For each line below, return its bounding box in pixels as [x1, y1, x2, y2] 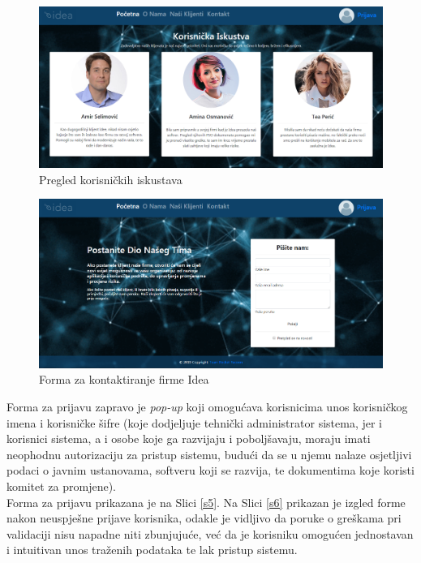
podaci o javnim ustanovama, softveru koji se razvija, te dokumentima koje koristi [6, 462, 415, 479]
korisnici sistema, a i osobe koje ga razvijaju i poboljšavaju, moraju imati [6, 430, 371, 447]
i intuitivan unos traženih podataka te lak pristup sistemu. [6, 541, 298, 558]
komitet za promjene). [6, 477, 116, 494]
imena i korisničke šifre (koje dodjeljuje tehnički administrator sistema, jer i [6, 414, 382, 431]
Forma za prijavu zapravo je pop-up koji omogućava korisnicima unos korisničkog [6, 398, 408, 415]
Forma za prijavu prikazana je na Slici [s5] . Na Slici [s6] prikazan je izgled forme [6, 493, 406, 510]
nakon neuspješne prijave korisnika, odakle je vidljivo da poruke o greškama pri [6, 509, 402, 526]
